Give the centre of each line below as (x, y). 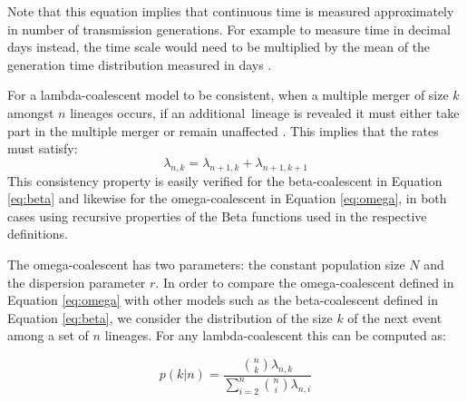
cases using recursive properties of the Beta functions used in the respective (217, 216)
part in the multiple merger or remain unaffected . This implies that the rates (223, 130)
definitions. (38, 234)
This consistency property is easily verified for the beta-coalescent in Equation (225, 180)
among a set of (48, 335)
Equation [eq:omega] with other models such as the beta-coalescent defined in (223, 300)
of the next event (395, 317)
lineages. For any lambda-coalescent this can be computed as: (275, 335)
